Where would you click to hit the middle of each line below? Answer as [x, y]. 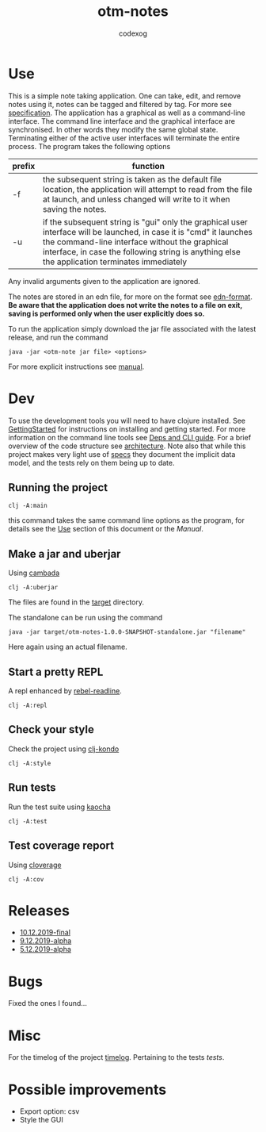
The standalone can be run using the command [85, 618]
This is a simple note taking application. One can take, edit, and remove [125, 96]
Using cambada [34, 573]
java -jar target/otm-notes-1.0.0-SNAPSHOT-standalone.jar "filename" [127, 632]
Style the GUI [41, 1120]
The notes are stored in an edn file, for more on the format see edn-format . [131, 297]
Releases [39, 910]
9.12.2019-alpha [46, 941]
